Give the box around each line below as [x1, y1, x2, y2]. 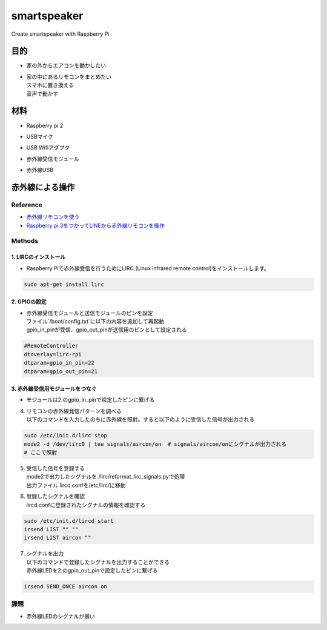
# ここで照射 [24, 449, 58, 456]
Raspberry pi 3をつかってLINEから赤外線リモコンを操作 [26, 222, 165, 229]
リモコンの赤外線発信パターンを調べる [26, 407, 122, 414]
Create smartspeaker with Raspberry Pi [11, 30, 110, 38]
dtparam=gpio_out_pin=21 [24, 368, 98, 375]
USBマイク [26, 133, 54, 140]
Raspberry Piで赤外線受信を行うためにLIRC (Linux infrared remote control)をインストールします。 [26, 264, 269, 272]
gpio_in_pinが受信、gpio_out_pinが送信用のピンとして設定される [26, 326, 187, 333]
